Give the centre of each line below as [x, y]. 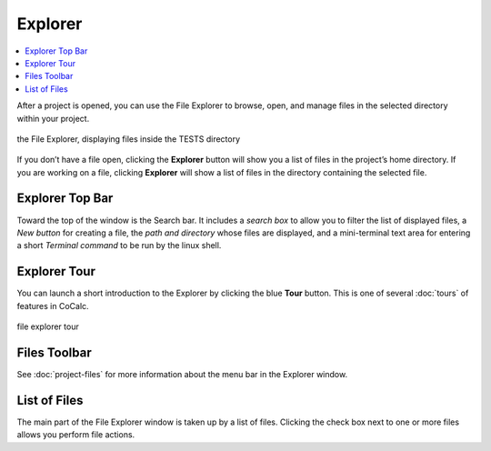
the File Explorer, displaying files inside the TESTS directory [129, 139]
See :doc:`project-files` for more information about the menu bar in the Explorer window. [182, 374]
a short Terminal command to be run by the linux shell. [119, 246]
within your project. [53, 118]
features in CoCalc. [53, 306]
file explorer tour [48, 326]
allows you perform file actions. [76, 435]
